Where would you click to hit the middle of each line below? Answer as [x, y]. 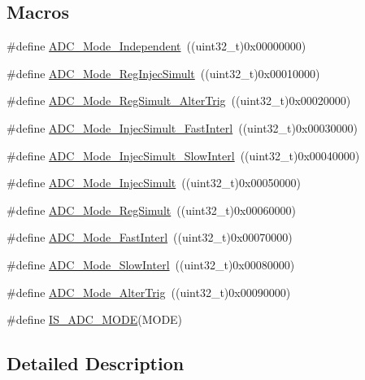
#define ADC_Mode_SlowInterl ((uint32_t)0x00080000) [151, 264]
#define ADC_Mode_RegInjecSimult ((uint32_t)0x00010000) [163, 73]
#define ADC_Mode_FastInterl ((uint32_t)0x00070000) [150, 237]
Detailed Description [96, 363]
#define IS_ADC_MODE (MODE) [95, 319]
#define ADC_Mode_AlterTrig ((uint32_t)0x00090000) [149, 292]
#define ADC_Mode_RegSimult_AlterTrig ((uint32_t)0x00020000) [179, 100]
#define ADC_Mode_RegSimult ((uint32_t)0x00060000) [151, 210]
